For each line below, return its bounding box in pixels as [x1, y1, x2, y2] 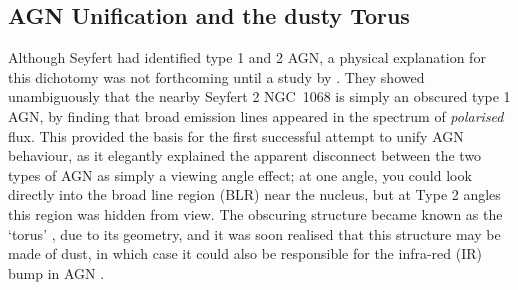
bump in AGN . [8, 262, 105, 283]
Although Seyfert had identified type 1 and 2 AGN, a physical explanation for [8, 47, 486, 68]
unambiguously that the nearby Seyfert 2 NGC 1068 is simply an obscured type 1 [8, 86, 511, 107]
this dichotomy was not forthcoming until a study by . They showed [8, 66, 425, 87]
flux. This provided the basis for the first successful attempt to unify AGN [8, 125, 464, 146]
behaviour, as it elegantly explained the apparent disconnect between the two [8, 145, 482, 166]
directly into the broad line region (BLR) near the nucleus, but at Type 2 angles [8, 184, 501, 205]
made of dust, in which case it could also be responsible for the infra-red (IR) [8, 243, 483, 264]
